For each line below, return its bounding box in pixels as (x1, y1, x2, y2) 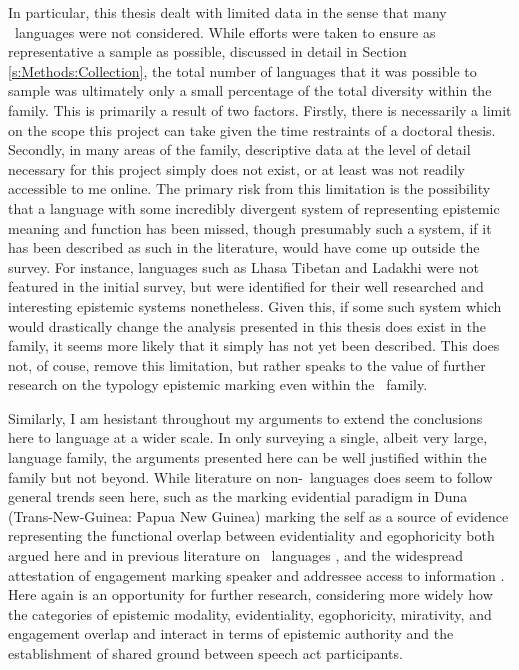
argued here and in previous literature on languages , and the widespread (8, 545, 464, 566)
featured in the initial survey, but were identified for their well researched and (8, 276, 484, 297)
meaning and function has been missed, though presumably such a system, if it (8, 217, 492, 238)
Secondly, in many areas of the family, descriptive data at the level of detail (8, 139, 471, 160)
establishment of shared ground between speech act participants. (8, 643, 403, 663)
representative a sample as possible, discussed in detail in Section (8, 41, 407, 62)
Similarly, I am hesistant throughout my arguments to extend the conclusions (8, 407, 483, 428)
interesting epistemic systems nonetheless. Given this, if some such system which (8, 295, 502, 316)
